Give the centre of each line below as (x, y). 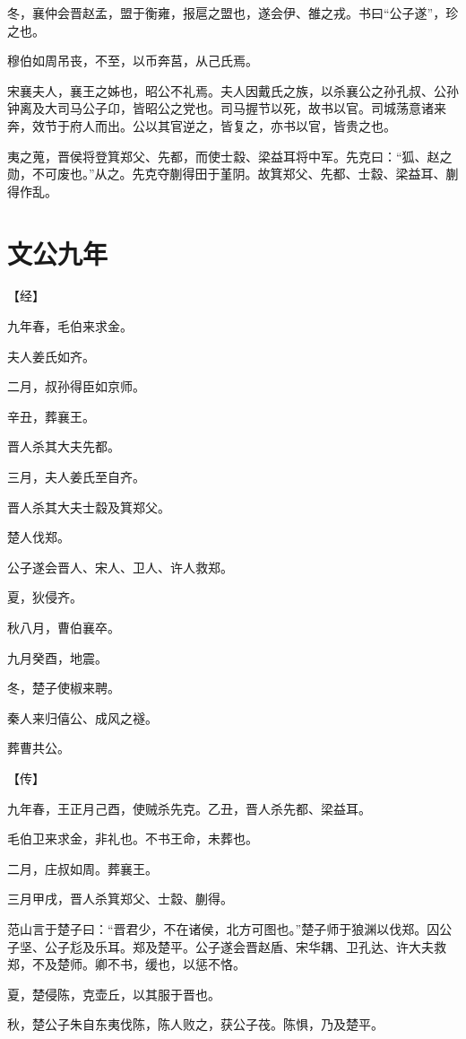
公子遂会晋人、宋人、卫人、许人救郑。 (120, 567)
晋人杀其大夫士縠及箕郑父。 (89, 506)
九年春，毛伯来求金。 (70, 326)
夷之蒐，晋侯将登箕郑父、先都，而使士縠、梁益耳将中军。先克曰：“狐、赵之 (230, 156)
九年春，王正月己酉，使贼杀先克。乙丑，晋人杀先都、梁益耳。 (189, 808)
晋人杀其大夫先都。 (64, 446)
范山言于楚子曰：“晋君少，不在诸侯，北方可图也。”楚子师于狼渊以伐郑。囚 (224, 928)
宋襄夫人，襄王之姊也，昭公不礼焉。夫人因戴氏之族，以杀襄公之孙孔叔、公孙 (233, 90)
